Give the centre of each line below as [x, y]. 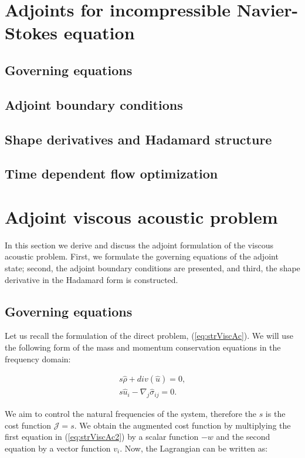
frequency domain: [38, 358]
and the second [243, 437]
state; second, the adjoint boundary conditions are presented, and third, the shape [152, 268]
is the [275, 414]
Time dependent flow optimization [111, 174]
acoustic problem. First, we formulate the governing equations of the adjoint [142, 256]
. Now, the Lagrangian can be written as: [194, 448]
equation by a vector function [58, 448]
